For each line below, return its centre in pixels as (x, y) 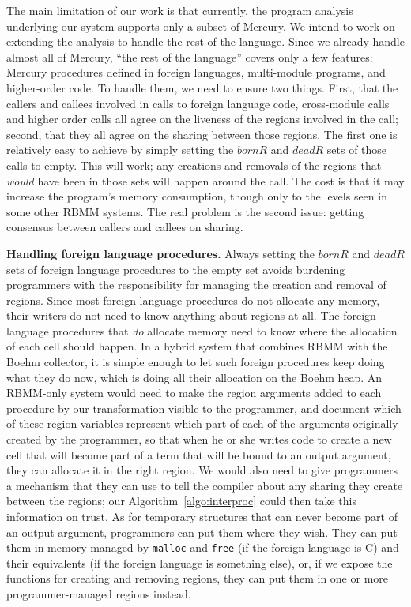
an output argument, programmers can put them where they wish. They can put (202, 532)
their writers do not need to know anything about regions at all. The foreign (191, 315)
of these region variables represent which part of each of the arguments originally (202, 423)
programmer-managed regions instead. (99, 594)
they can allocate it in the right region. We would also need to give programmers (202, 470)
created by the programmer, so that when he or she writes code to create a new (199, 439)
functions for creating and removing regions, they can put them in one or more (198, 578)
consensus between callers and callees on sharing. (125, 227)
